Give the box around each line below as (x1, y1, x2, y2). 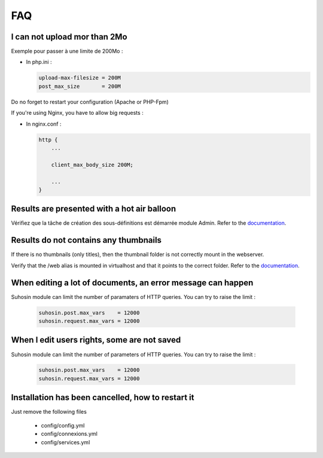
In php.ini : (26, 59, 52, 66)
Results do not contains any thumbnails (11, 235, 161, 245)
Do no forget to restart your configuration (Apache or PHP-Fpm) (11, 98, 169, 105)
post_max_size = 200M (38, 83, 121, 90)
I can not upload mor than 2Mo (11, 32, 128, 42)
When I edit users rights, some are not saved (11, 335, 181, 345)
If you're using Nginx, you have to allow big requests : (11, 109, 144, 117)
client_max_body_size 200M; (51, 161, 134, 168)
